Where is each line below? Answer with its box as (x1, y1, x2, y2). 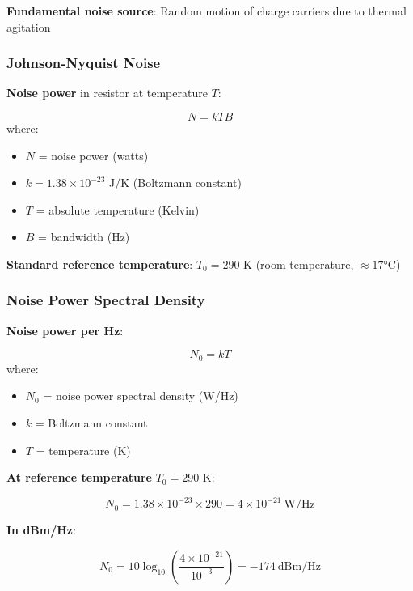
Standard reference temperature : (6, 255, 193, 272)
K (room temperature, (243, 255, 354, 272)
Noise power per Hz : (6, 321, 124, 338)
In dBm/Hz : (6, 521, 76, 538)
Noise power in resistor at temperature (6, 84, 208, 101)
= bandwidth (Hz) (38, 228, 130, 245)
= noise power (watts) (38, 147, 149, 164)
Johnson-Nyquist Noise (6, 53, 161, 73)
